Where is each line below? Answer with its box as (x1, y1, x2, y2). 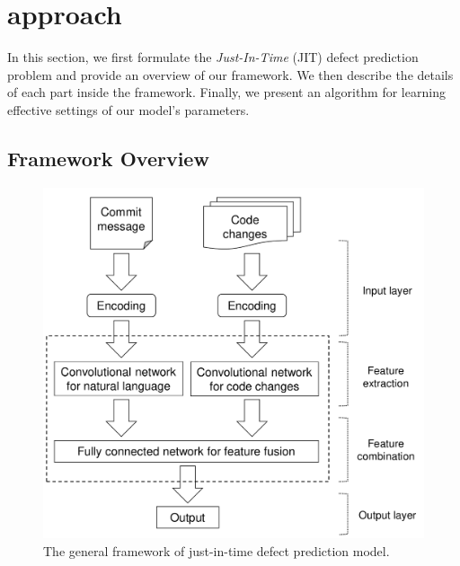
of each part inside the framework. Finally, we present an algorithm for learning (7, 83, 446, 102)
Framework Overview (7, 144, 209, 172)
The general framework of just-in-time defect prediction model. (43, 541, 390, 560)
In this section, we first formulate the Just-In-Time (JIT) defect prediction (7, 48, 419, 66)
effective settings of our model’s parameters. (7, 100, 250, 119)
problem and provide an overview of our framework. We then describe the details (7, 65, 454, 84)
